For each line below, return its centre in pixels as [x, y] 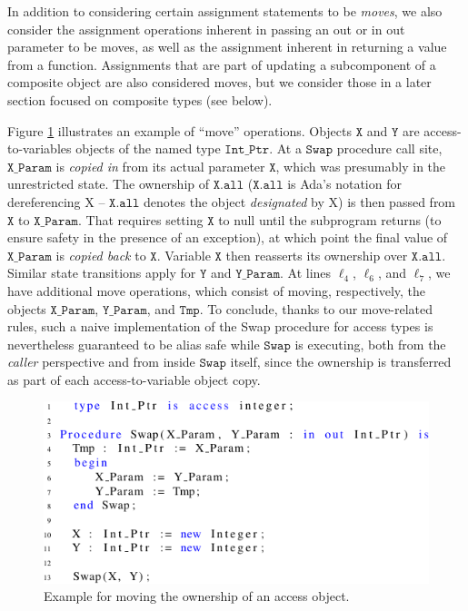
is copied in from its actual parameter [160, 166]
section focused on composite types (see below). [140, 99]
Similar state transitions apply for [102, 273]
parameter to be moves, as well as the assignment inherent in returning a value [227, 47]
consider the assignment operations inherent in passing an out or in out [206, 29]
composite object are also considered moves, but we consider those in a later [219, 82]
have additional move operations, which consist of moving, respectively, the [217, 290]
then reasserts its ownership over [317, 255]
